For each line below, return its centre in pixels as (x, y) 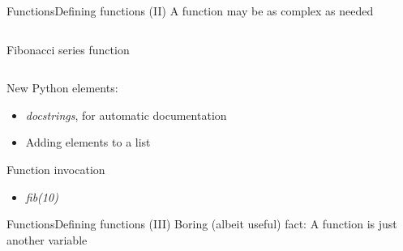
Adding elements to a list (88, 142)
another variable (47, 239)
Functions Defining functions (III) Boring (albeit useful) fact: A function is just (202, 224)
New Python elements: (62, 88)
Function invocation (56, 169)
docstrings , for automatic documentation (126, 115)
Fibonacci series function (68, 49)
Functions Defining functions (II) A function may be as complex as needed (190, 11)
